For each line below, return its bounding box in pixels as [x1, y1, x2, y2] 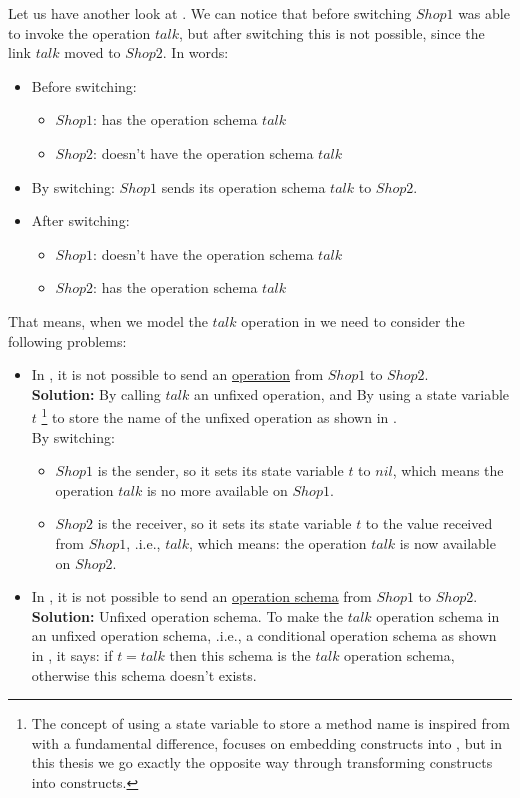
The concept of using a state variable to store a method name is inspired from [31, 713, 510, 734]
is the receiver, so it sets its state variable [97, 513, 352, 534]
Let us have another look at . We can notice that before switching [8, 3, 412, 23]
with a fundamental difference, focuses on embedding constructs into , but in [31, 732, 502, 753]
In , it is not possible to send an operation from [31, 364, 324, 385]
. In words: [162, 42, 229, 63]
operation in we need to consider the [241, 310, 465, 331]
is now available [399, 532, 496, 553]
